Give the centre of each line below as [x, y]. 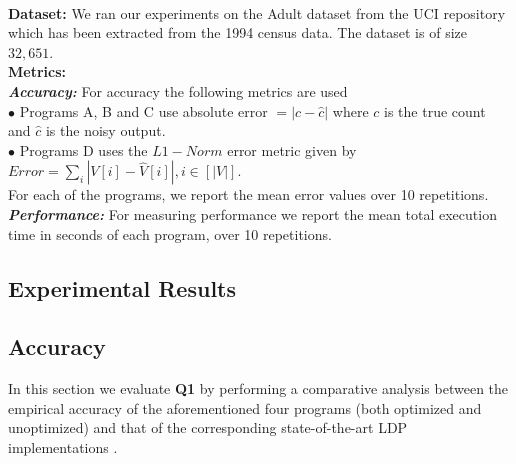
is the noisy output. [105, 130]
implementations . [63, 446]
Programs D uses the [83, 149]
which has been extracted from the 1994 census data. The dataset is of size [237, 32]
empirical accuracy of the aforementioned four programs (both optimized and [245, 407]
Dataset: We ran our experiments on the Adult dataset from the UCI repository [257, 12]
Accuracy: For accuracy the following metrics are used [178, 90]
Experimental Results [122, 287]
